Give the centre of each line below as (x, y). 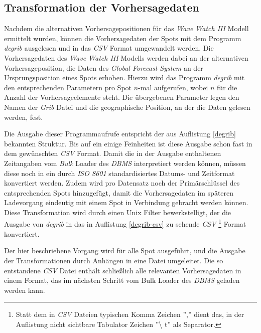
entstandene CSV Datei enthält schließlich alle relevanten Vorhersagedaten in (123, 270)
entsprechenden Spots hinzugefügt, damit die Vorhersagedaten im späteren (119, 192)
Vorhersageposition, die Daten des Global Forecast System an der (104, 67)
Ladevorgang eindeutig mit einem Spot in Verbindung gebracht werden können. (126, 202)
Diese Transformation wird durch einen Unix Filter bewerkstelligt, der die (118, 212)
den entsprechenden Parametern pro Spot (68, 87)
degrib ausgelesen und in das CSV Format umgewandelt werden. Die (109, 48)
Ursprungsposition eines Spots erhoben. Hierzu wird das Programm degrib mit (124, 77)
